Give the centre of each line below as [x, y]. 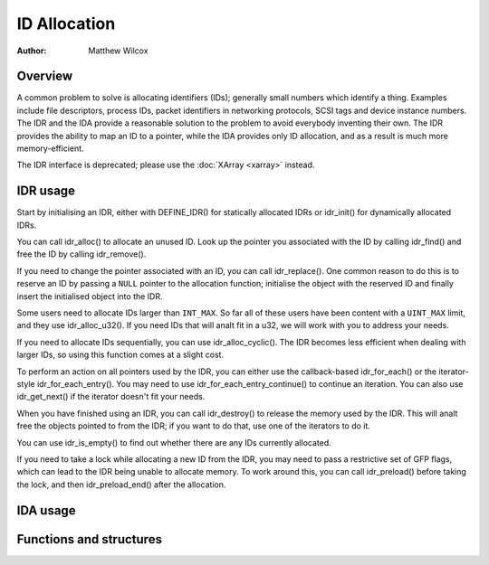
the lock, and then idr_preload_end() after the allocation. [121, 485]
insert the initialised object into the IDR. [90, 296]
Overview [45, 76]
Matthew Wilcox [118, 51]
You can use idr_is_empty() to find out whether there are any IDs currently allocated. [174, 442]
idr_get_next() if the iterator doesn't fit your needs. [111, 397]
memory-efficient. [51, 148]
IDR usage [46, 191]
